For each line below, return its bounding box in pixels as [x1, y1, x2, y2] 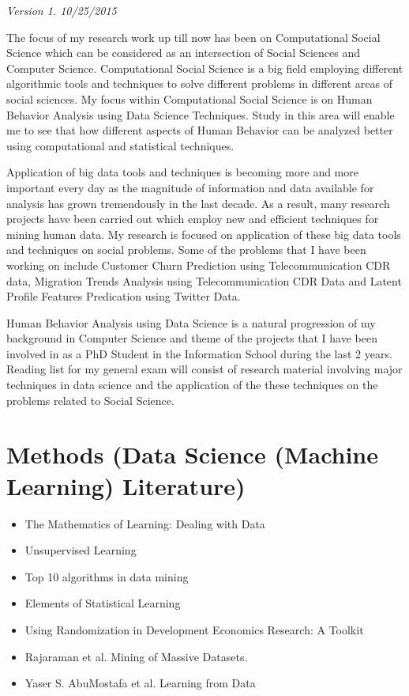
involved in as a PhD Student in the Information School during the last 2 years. [6, 345, 392, 361]
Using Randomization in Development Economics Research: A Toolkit [24, 621, 364, 637]
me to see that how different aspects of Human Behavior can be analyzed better [6, 122, 393, 138]
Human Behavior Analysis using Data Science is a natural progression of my [6, 314, 376, 331]
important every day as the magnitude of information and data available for [6, 179, 374, 195]
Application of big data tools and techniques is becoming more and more [6, 164, 358, 180]
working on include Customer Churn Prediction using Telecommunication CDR [6, 256, 391, 273]
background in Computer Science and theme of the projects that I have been [6, 330, 377, 346]
